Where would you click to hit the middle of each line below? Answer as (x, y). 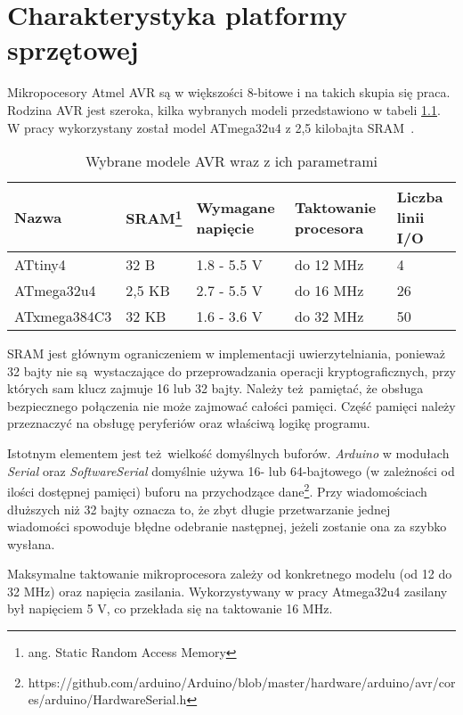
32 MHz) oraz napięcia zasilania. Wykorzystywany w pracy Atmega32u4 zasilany (227, 591)
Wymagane (236, 207)
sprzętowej (73, 49)
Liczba (420, 197)
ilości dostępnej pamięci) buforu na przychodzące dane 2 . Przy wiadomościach (217, 490)
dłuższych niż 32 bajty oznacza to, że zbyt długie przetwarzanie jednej (199, 509)
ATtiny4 (40, 265)
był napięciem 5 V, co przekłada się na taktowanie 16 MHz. (170, 608)
